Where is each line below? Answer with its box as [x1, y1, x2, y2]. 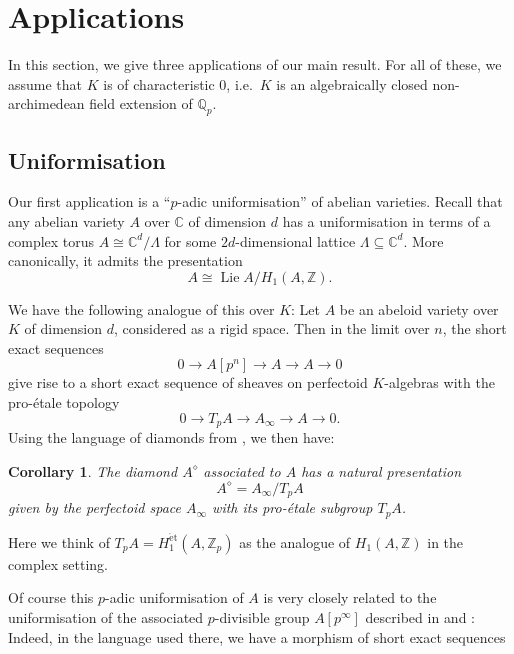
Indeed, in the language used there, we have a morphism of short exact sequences [8, 626, 506, 647]
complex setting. [8, 553, 109, 574]
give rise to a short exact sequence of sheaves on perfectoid [8, 372, 368, 393]
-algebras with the [384, 372, 495, 393]
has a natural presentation [301, 460, 462, 481]
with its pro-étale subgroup [212, 497, 373, 518]
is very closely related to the [263, 587, 437, 608]
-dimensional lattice [235, 230, 356, 251]
